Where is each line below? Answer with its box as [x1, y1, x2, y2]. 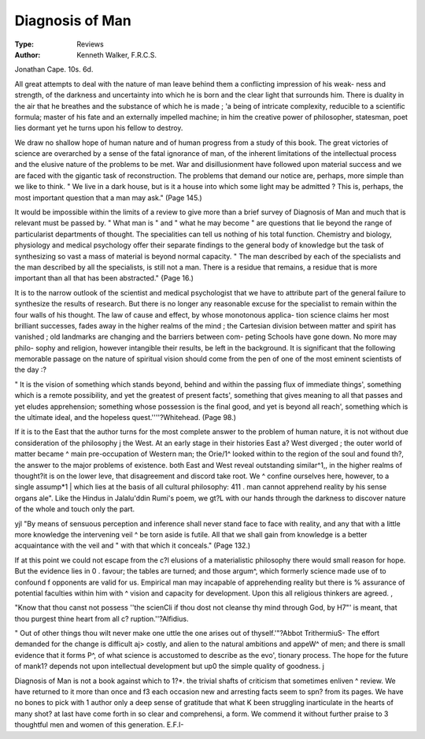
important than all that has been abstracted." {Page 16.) [14, 273, 194, 283]
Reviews [76, 39, 104, 49]
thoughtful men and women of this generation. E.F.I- [14, 720, 184, 730]
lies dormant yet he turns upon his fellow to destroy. [14, 123, 183, 133]
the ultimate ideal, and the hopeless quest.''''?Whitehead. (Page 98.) [14, 413, 236, 422]
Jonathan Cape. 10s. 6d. [14, 65, 94, 74]
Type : [14, 39, 35, 49]
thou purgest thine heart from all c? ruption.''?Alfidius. [14, 614, 189, 623]
